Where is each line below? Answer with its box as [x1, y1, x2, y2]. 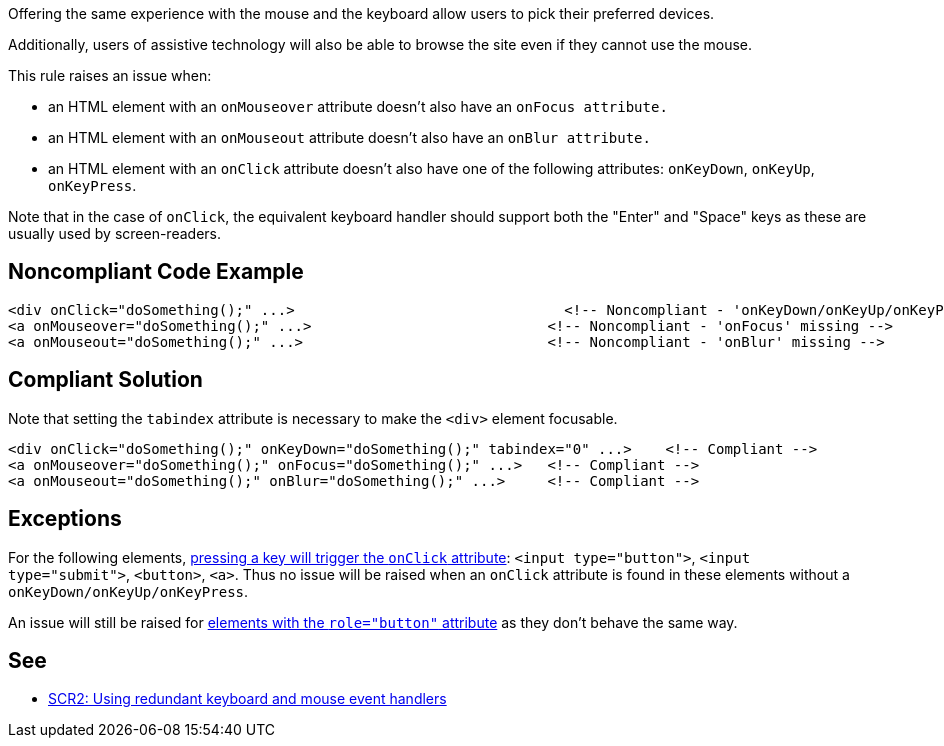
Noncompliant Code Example [8, 259, 304, 285]
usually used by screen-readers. [8, 225, 221, 242]
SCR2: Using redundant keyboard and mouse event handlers [48, 690, 447, 708]
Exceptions [8, 506, 122, 532]
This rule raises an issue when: [8, 67, 212, 84]
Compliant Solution [8, 367, 203, 393]
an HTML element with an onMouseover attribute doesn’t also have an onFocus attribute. [48, 98, 668, 115]
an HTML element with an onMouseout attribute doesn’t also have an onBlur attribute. [48, 129, 651, 146]
